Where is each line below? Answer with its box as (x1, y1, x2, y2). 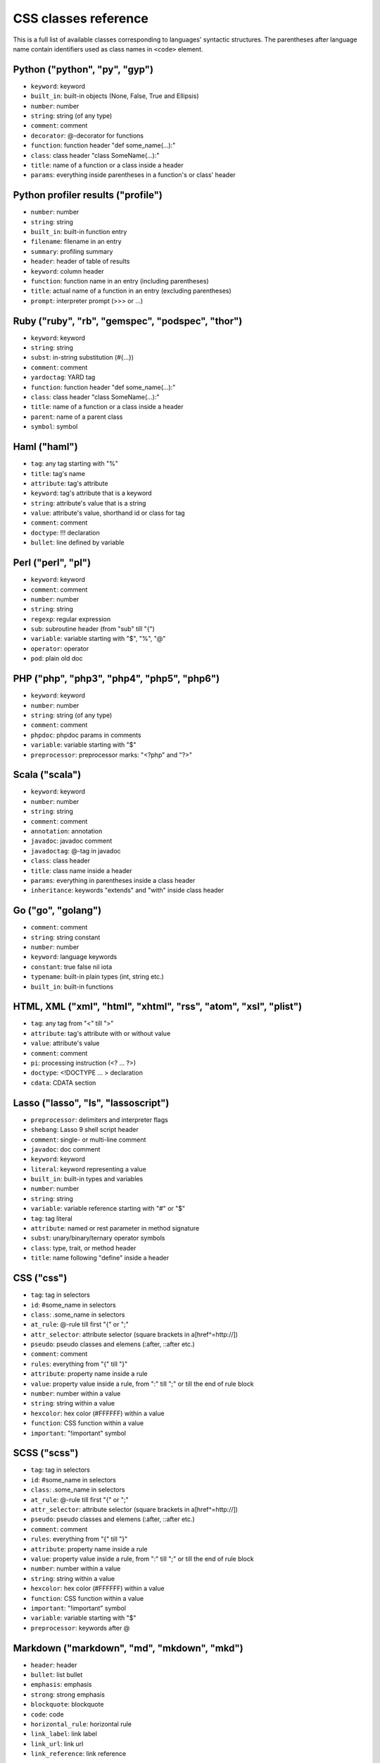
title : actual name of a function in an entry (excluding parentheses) (30, 286, 232, 295)
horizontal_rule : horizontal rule (30, 1719, 132, 1728)
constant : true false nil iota (30, 963, 113, 971)
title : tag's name (30, 469, 86, 477)
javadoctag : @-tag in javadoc (30, 846, 121, 855)
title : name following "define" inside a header (30, 1254, 170, 1262)
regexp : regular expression (30, 614, 111, 623)
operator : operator (30, 644, 89, 652)
